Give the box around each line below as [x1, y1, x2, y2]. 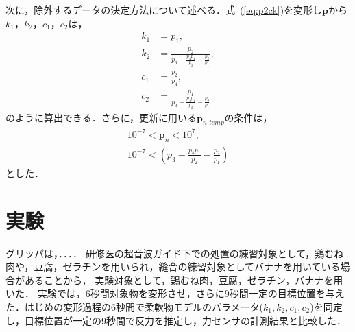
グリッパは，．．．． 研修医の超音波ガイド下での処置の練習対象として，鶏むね [5, 246, 344, 260]
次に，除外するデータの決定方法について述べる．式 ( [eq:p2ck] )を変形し [5, 3, 323, 16]
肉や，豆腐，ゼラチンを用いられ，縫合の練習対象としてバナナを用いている [5, 259, 341, 274]
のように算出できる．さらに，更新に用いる [5, 110, 197, 124]
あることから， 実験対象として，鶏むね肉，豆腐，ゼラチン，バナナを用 [24, 272, 343, 287]
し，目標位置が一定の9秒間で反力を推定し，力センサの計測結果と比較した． [5, 313, 346, 327]
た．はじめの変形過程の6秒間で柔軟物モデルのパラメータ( [5, 299, 264, 313]
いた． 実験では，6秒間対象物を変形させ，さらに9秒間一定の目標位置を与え [5, 286, 345, 300]
